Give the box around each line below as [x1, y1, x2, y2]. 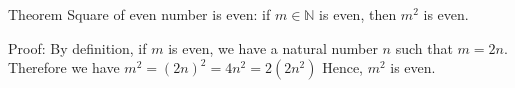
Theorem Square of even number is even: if [8, 4, 271, 24]
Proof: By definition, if [8, 37, 147, 58]
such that [395, 37, 453, 58]
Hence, [322, 57, 363, 78]
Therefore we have [8, 57, 120, 78]
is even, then [319, 4, 397, 24]
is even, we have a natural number [168, 37, 378, 58]
